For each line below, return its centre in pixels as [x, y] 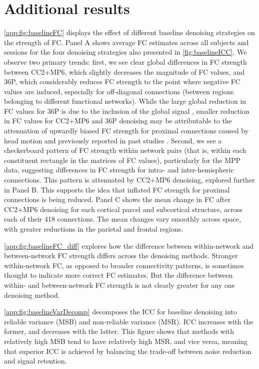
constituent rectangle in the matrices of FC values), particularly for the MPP [122, 160]
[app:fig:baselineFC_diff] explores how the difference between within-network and [129, 245]
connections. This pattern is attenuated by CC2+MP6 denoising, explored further [129, 180]
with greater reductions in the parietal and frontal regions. [94, 229]
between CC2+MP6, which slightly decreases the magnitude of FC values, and [124, 71]
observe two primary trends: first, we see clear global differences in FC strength [125, 61]
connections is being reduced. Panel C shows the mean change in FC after [117, 199]
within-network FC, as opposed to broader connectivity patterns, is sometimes [124, 265]
